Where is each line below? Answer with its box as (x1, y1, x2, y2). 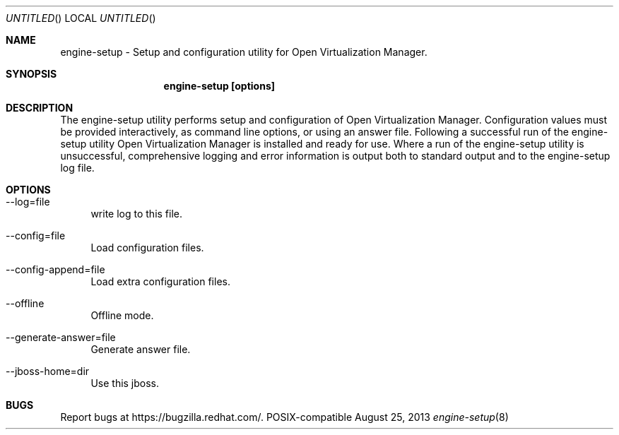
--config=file (6, 230, 66, 242)
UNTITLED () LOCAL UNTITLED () (6, 12, 156, 24)
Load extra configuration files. (90, 275, 230, 287)
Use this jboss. (90, 377, 160, 389)
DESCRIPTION (6, 102, 73, 114)
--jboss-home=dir (6, 365, 90, 377)
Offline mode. (90, 309, 154, 321)
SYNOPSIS (6, 68, 57, 80)
